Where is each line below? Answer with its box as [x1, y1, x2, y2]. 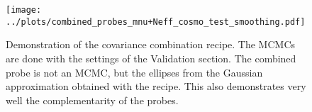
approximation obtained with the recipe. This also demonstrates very [6, 79, 306, 94]
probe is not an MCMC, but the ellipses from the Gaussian [6, 65, 263, 79]
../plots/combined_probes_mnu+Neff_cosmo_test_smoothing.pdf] [6, 16, 306, 27]
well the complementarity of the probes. [6, 92, 179, 107]
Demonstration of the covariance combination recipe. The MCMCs [6, 37, 296, 52]
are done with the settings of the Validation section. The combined [6, 50, 296, 65]
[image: [6, 5, 42, 15]
